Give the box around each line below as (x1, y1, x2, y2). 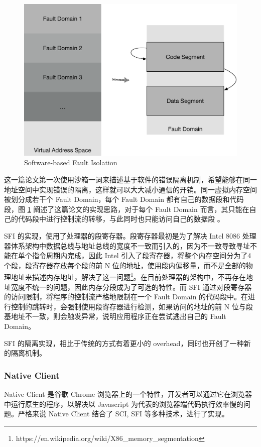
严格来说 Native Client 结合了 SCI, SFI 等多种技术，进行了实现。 (18, 408, 229, 419)
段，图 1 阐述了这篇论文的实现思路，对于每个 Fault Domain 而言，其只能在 (4, 203, 249, 214)
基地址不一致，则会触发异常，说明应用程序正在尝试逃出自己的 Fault (4, 311, 226, 321)
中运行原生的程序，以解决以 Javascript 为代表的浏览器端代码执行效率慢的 (4, 398, 244, 409)
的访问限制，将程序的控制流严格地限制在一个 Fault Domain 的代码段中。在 (4, 291, 248, 302)
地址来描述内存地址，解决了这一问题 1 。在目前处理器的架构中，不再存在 (11, 270, 246, 282)
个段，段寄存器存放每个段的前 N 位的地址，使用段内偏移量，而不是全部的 (4, 260, 246, 270)
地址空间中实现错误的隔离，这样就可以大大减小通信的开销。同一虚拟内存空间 (4, 184, 257, 194)
